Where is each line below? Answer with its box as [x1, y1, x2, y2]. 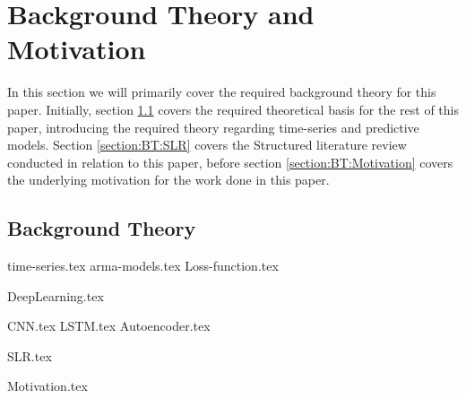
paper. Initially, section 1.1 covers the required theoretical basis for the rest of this [7, 99, 459, 118]
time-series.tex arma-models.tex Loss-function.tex [7, 256, 279, 275]
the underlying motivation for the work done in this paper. [7, 170, 330, 189]
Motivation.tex [7, 376, 88, 395]
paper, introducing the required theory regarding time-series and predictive [7, 117, 419, 136]
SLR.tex [7, 346, 52, 365]
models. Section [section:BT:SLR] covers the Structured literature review [7, 135, 407, 154]
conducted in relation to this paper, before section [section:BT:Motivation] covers [7, 152, 453, 171]
